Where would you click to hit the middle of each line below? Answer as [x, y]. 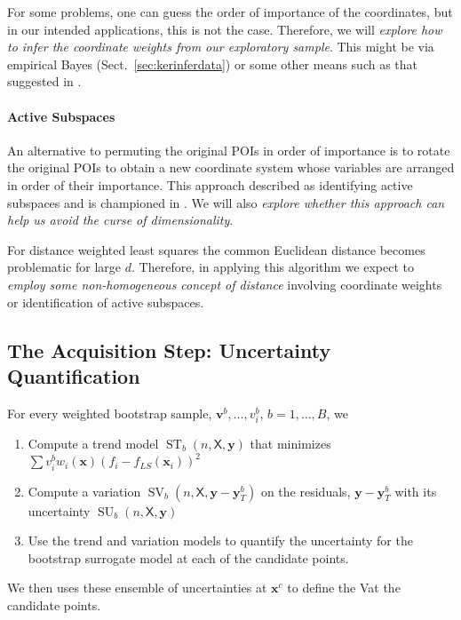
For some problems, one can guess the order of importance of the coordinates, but [230, 12]
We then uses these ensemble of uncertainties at [137, 588]
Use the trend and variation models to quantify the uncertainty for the [220, 541]
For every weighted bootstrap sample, [110, 413]
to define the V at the [344, 588]
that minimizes [290, 443]
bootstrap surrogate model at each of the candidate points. [188, 557]
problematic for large [64, 267]
